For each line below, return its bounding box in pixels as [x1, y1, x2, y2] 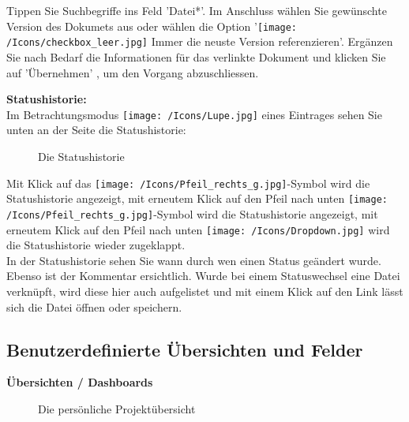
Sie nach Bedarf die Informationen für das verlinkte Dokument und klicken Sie [6, 48, 386, 65]
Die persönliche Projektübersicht [38, 400, 196, 416]
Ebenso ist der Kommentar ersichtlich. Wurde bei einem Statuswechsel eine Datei [6, 267, 400, 284]
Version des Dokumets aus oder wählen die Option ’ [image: [6, 17, 298, 34]
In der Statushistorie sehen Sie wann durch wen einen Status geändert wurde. [6, 252, 381, 268]
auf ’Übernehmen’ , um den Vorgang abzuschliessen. [6, 64, 259, 80]
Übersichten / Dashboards [6, 374, 153, 390]
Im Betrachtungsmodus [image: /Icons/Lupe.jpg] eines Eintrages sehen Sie [6, 106, 382, 122]
